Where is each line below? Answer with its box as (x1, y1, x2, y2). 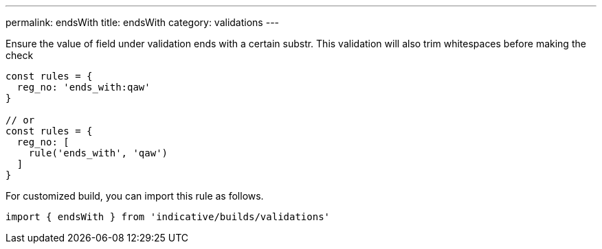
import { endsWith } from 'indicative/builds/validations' (5, 211, 331, 222)
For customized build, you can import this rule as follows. (5, 190, 264, 202)
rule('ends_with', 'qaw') (28, 147, 168, 158)
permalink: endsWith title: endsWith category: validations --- (5, 16, 280, 28)
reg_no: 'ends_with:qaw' (16, 82, 150, 93)
